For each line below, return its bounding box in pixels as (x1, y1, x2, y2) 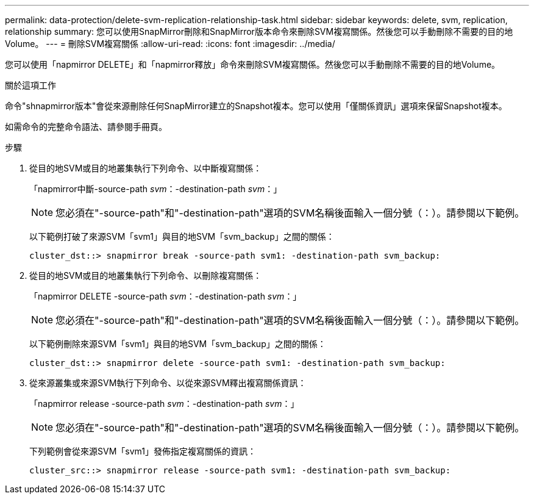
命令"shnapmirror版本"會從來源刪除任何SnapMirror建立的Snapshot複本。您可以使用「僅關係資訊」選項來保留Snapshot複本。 (5, 101, 507, 111)
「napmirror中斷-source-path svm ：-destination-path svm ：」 (29, 184, 282, 194)
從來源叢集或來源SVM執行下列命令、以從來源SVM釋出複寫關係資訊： (29, 378, 307, 388)
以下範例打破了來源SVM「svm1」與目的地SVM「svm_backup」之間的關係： (29, 231, 335, 242)
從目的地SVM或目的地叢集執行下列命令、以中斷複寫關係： (29, 163, 262, 173)
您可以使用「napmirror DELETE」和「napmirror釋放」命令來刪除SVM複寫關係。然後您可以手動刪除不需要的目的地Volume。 (5, 59, 500, 70)
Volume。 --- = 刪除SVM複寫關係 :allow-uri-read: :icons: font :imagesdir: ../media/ (5, 38, 335, 49)
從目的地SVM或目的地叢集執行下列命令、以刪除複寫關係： (29, 270, 262, 281)
